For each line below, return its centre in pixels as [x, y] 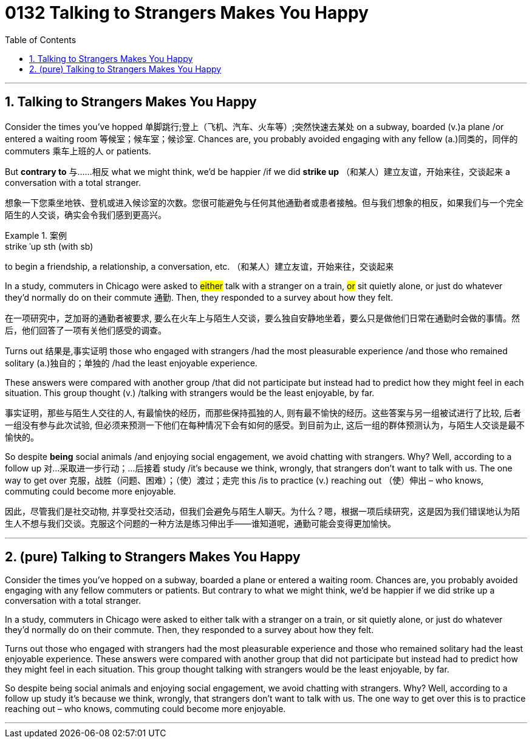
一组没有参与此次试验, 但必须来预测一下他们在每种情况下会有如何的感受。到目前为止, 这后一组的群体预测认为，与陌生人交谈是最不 [265, 425]
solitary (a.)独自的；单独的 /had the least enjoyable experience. [131, 363]
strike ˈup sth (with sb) [49, 246]
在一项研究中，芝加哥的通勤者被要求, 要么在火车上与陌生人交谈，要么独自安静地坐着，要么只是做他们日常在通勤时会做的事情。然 [262, 318]
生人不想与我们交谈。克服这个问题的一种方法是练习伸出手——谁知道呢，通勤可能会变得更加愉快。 [200, 523]
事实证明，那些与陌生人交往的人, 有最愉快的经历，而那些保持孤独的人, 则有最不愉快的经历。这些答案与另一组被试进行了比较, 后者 [263, 413]
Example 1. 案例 [36, 235]
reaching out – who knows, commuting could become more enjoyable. [145, 709]
